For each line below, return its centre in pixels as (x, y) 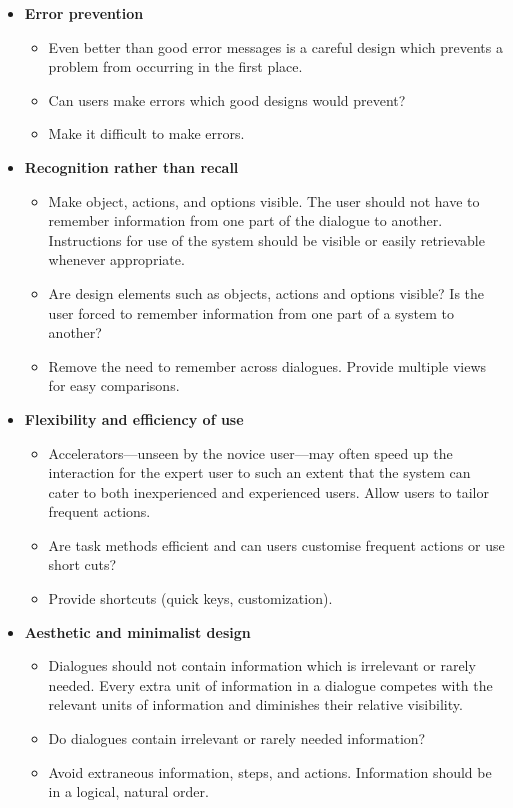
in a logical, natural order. (128, 791)
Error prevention (84, 13)
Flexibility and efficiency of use (134, 418)
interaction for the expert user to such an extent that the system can (259, 472)
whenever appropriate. (116, 259)
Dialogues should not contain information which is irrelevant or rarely (262, 665)
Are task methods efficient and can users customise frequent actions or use (276, 544)
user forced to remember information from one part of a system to (251, 312)
